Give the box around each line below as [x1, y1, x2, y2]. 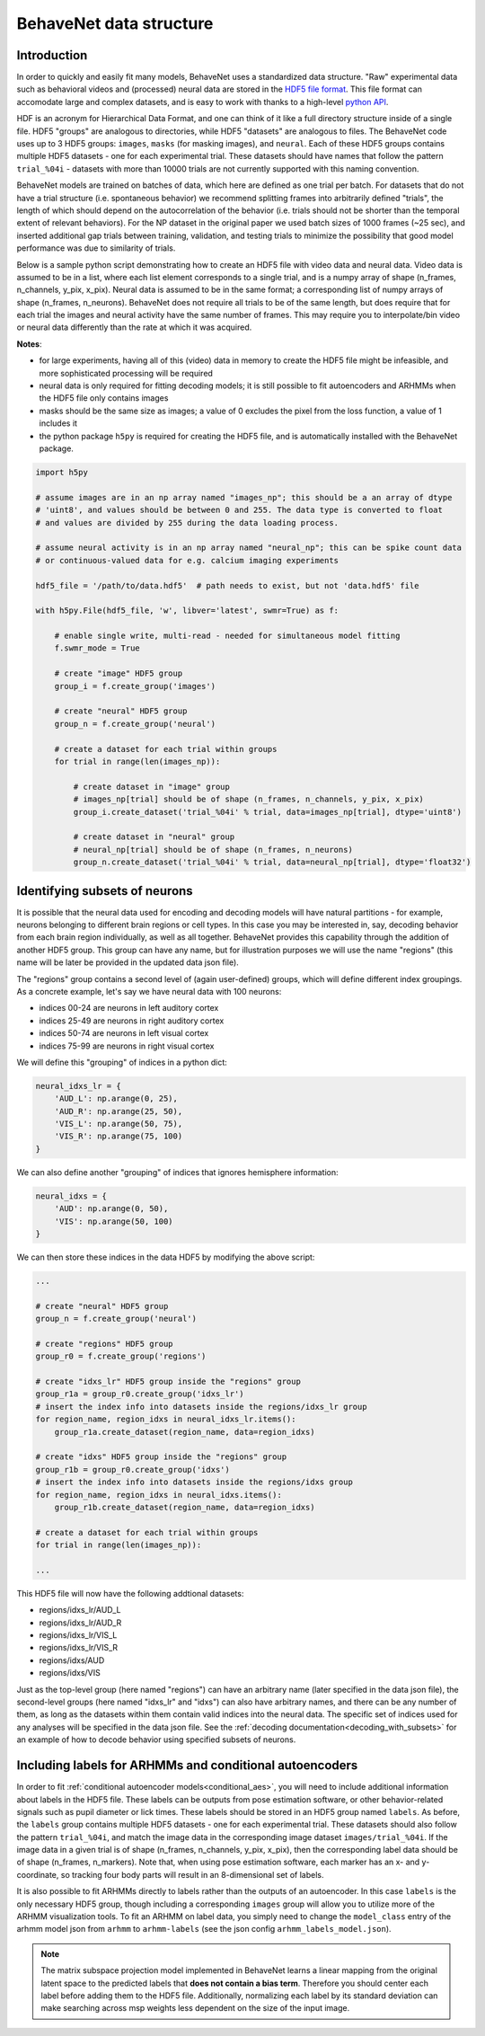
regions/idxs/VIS [39, 1668, 101, 1678]
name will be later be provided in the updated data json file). [16, 957, 240, 968]
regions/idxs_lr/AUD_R [39, 1617, 122, 1628]
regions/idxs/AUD [39, 1654, 105, 1666]
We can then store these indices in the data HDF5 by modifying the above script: [16, 1252, 315, 1262]
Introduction [16, 48, 88, 63]
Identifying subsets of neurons [16, 883, 193, 898]
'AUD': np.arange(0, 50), [54, 1204, 169, 1214]
